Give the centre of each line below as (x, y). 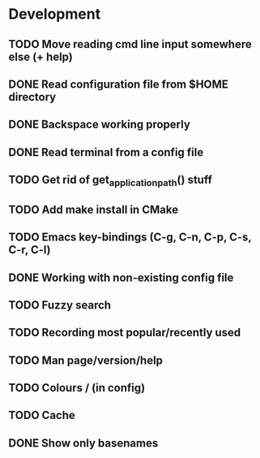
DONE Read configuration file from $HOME (119, 84)
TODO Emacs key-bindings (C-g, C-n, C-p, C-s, (130, 238)
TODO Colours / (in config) (77, 388)
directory (32, 97)
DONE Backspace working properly (99, 125)
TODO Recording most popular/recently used (125, 333)
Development (55, 14)
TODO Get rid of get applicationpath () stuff (111, 181)
